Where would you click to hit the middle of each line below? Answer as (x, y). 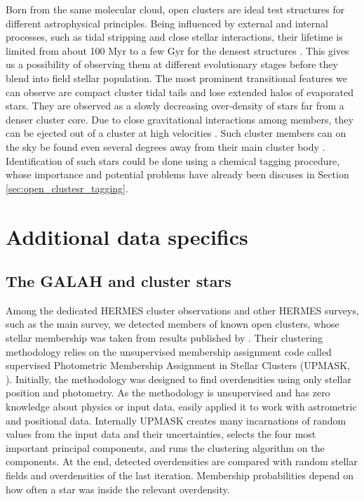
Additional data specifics (127, 236)
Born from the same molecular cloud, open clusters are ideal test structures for (175, 9)
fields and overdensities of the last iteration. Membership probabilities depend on (180, 475)
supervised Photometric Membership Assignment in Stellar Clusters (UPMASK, (178, 365)
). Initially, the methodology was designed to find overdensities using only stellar (178, 379)
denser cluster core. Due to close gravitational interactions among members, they (180, 119)
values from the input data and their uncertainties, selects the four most (161, 434)
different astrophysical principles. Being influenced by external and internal (167, 23)
